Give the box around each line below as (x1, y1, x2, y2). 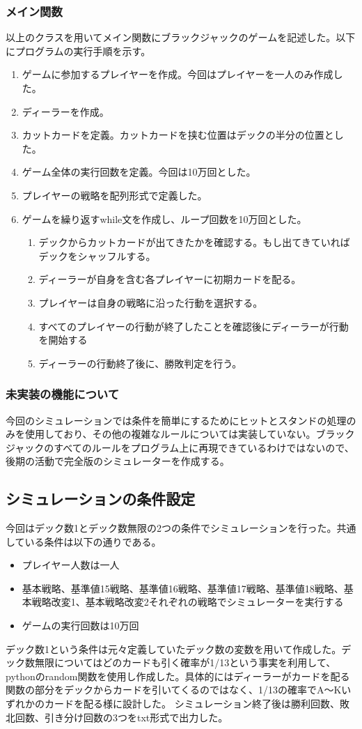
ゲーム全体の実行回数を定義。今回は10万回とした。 (22, 164, 256, 179)
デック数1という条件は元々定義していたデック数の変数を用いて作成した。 (6, 641, 342, 656)
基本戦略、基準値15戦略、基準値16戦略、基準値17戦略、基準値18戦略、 (22, 581, 344, 595)
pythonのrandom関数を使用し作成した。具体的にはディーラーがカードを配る (6, 668, 350, 683)
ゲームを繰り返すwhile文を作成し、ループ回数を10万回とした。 (22, 211, 307, 226)
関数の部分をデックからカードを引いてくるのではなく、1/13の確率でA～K (6, 682, 342, 697)
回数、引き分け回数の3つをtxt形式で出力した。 (15, 709, 228, 724)
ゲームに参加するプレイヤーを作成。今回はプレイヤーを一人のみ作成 (22, 67, 333, 82)
